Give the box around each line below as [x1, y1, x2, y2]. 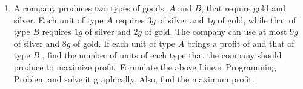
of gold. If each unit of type [73, 37, 176, 49]
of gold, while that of [218, 13, 296, 26]
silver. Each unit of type [13, 13, 104, 26]
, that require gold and [201, 2, 285, 14]
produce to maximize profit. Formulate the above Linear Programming [13, 60, 276, 73]
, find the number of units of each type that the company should [42, 49, 282, 61]
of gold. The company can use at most [144, 25, 287, 38]
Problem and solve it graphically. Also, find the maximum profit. [13, 72, 255, 85]
